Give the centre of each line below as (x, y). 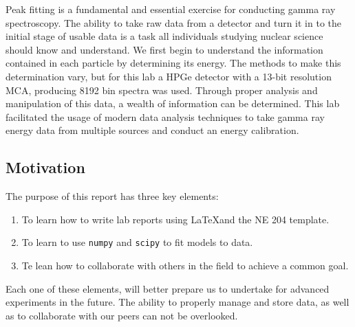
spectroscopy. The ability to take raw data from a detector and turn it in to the (174, 22)
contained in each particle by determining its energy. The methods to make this (173, 63)
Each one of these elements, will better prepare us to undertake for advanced (168, 288)
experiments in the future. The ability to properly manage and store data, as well (177, 302)
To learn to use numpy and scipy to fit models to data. (137, 242)
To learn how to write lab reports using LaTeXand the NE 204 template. (175, 219)
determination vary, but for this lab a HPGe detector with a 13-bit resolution (169, 76)
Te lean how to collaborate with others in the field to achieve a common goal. (185, 265)
